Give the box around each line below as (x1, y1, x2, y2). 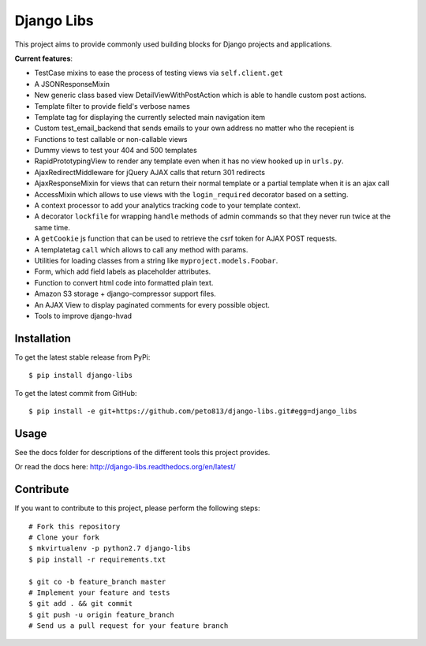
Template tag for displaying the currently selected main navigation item (34, 112, 266, 121)
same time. (34, 222, 71, 232)
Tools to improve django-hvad (34, 311, 133, 320)
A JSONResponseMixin (34, 79, 110, 88)
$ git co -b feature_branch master (28, 577, 166, 586)
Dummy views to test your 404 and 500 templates (34, 146, 197, 155)
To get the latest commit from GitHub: (14, 388, 137, 398)
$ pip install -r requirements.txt (28, 555, 166, 564)
